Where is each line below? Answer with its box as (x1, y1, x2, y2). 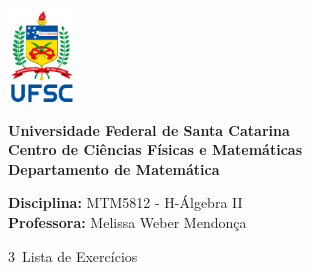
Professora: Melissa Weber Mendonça (8, 212, 247, 233)
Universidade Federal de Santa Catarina (8, 119, 290, 140)
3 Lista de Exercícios (8, 245, 138, 266)
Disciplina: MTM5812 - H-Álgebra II (8, 192, 243, 213)
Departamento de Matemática (8, 158, 220, 179)
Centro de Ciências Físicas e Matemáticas (8, 139, 302, 160)
